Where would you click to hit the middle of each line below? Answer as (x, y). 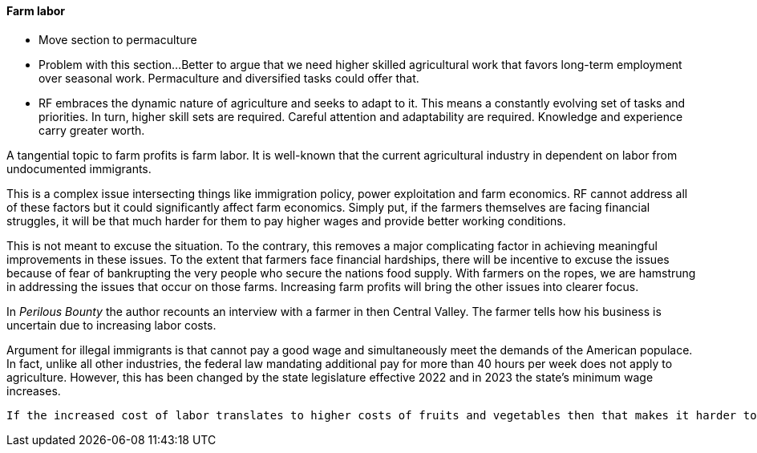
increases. (34, 390)
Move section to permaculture (118, 39)
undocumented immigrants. (79, 168)
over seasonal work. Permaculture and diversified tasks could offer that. (229, 78)
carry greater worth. (92, 130)
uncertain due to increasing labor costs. (111, 325)
